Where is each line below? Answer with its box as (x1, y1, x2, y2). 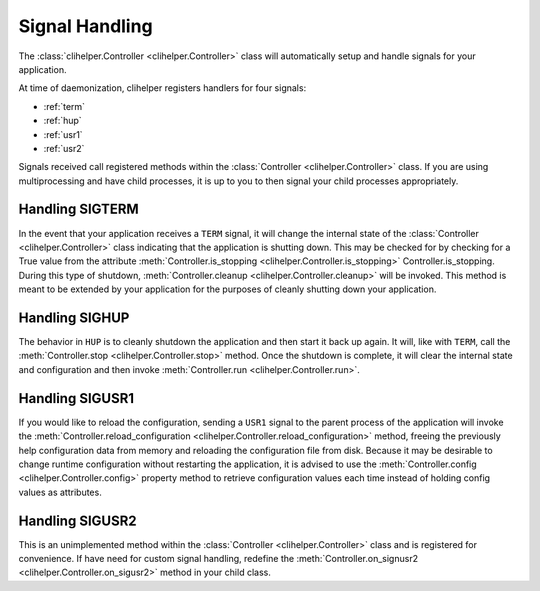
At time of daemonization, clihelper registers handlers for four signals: (18, 82, 307, 94)
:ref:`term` (43, 100, 85, 112)
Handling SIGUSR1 (18, 390, 135, 407)
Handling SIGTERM (18, 201, 139, 218)
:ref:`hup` (43, 115, 82, 127)
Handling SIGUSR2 (18, 512, 137, 529)
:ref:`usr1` (43, 128, 84, 140)
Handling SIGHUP (18, 309, 130, 326)
